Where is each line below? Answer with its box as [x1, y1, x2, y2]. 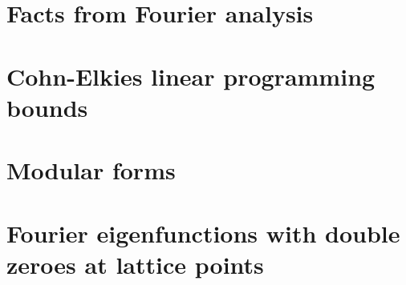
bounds [6, 90, 88, 123]
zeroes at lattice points [6, 247, 264, 280]
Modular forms [6, 154, 176, 187]
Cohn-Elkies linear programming [6, 59, 376, 92]
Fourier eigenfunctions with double [6, 216, 400, 249]
